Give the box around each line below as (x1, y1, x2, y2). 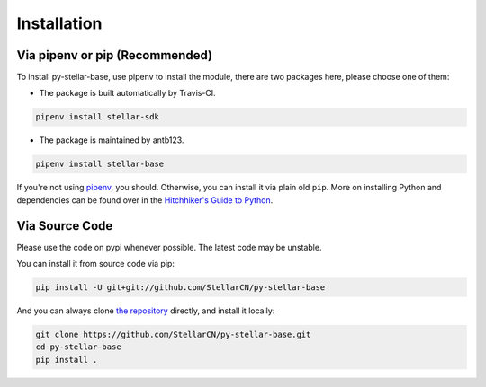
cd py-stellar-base (35, 342, 121, 352)
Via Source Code (16, 218, 113, 233)
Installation (16, 13, 103, 33)
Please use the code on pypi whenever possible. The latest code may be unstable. (16, 242, 322, 252)
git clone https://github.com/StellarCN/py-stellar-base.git (35, 330, 311, 340)
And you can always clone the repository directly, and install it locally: (16, 305, 275, 316)
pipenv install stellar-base (35, 159, 165, 170)
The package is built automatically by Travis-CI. (39, 88, 216, 99)
